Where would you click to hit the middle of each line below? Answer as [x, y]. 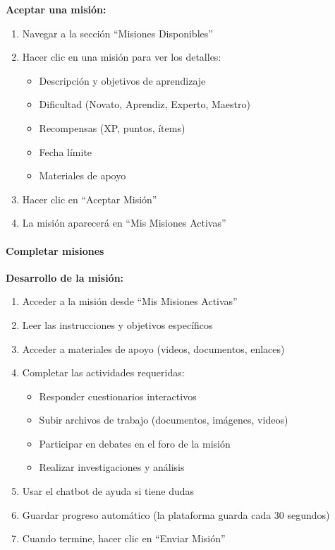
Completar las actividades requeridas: [103, 372]
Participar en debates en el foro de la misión [135, 443]
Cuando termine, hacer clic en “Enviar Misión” [124, 538]
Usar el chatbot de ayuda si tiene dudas [108, 491]
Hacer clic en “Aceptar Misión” [90, 199]
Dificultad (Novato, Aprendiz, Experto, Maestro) [145, 104]
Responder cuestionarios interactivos [118, 396]
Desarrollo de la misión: [65, 277]
